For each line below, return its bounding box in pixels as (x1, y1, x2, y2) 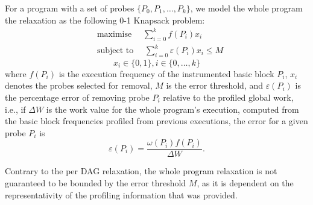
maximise (96, 30, 132, 39)
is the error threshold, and (166, 79, 264, 92)
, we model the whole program (190, 2, 303, 14)
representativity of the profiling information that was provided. (5, 188, 238, 201)
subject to (96, 46, 134, 55)
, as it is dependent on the (197, 177, 294, 189)
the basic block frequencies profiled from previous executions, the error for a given (5, 115, 308, 127)
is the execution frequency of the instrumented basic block (58, 67, 274, 80)
